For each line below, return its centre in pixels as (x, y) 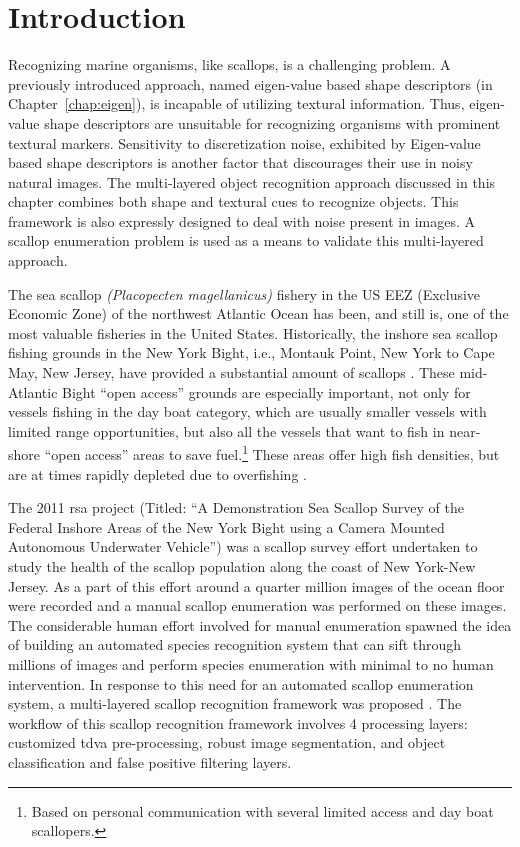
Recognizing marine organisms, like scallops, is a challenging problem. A (229, 64)
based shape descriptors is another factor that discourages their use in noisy (240, 162)
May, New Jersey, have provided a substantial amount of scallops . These (231, 372)
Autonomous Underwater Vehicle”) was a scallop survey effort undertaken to (243, 546)
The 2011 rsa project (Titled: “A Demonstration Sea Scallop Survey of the (236, 507)
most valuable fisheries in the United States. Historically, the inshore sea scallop (253, 332)
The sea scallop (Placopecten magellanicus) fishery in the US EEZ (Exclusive (244, 293)
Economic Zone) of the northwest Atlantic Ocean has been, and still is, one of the (258, 313)
